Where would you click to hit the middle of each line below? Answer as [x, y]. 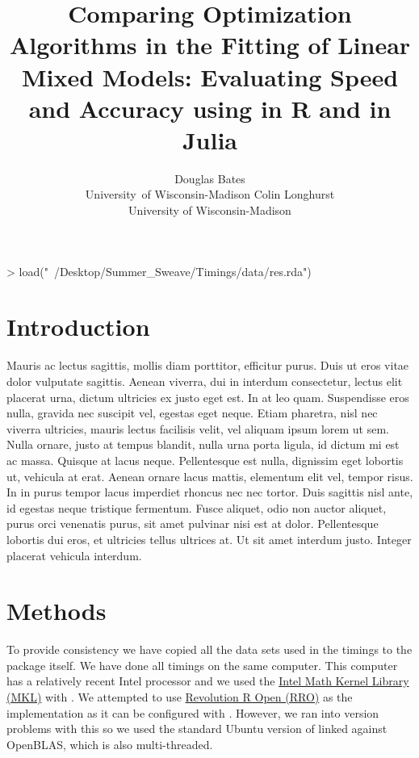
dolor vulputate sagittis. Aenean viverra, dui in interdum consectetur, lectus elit [205, 381]
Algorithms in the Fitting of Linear [210, 45]
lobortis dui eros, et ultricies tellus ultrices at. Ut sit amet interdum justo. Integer [209, 539]
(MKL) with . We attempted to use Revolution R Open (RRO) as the [180, 697]
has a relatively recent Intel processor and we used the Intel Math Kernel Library [208, 681]
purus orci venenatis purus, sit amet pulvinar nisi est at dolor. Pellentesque [193, 523]
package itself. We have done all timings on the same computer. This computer [202, 665]
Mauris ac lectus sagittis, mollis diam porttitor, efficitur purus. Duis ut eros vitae [208, 365]
